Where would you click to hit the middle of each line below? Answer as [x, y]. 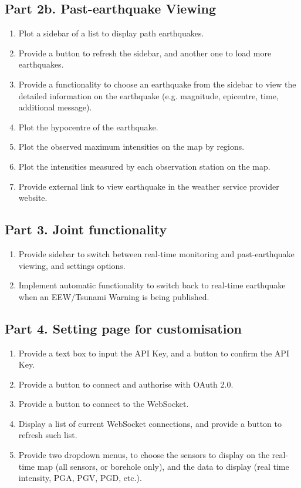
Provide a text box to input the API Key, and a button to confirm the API [154, 353]
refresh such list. [48, 435]
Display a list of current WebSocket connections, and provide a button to [150, 423]
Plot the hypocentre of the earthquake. [88, 127]
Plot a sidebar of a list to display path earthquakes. [111, 33]
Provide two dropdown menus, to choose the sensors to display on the [144, 455]
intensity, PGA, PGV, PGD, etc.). [80, 478]
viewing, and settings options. [72, 265]
